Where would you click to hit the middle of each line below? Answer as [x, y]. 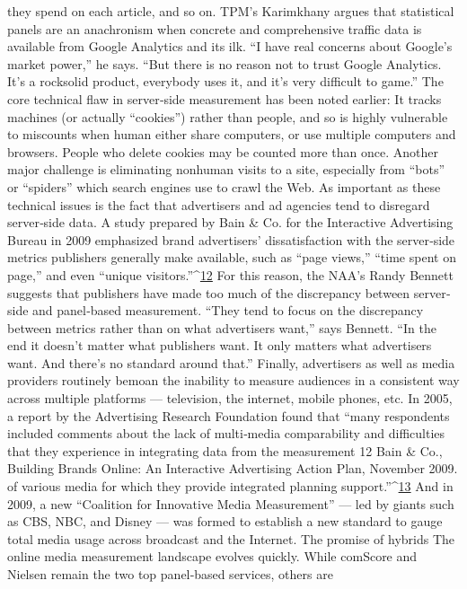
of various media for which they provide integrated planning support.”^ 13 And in [230, 486]
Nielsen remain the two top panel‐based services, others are [170, 574]
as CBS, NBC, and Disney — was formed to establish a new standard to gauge [225, 521]
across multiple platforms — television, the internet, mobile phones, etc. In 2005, [230, 398]
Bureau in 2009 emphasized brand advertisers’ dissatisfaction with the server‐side [231, 239]
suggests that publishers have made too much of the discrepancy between [209, 292]
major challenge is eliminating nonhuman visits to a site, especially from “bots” [226, 169]
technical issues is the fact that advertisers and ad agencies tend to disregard [219, 204]
